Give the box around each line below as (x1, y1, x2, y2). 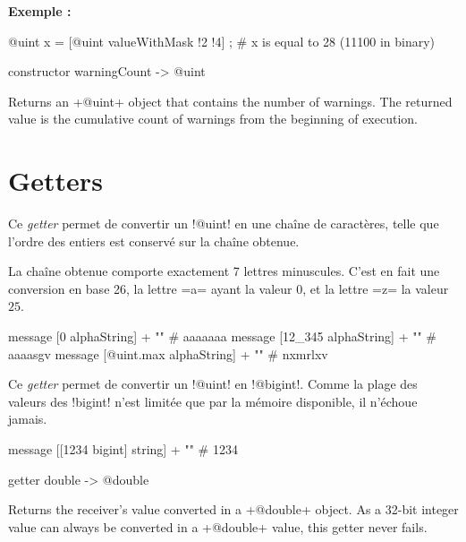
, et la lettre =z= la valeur (302, 279, 449, 297)
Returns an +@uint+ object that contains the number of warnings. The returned (8, 91, 453, 110)
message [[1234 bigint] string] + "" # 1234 (8, 440, 238, 459)
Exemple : (8, 2, 72, 20)
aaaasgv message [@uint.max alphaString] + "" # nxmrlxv (8, 344, 328, 363)
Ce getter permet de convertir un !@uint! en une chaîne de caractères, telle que (8, 214, 439, 233)
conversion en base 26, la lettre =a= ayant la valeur (8, 279, 292, 297)
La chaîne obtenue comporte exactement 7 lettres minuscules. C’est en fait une (8, 262, 440, 280)
